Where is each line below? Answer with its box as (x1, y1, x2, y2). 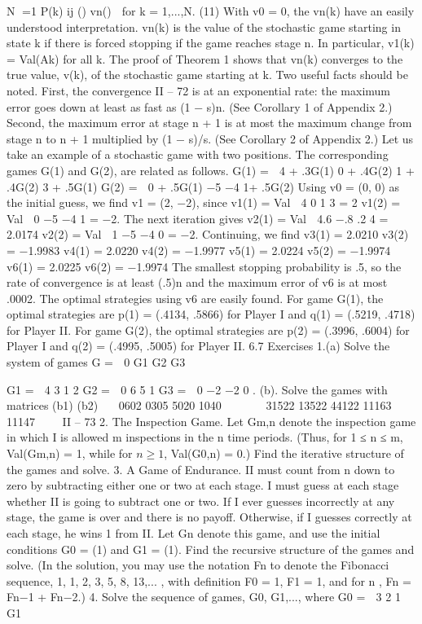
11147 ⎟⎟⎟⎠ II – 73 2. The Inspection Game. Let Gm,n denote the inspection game (7, 412, 416, 429)
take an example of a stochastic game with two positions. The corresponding (7, 146, 389, 163)
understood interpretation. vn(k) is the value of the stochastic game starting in (7, 18, 401, 35)
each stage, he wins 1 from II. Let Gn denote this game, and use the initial (7, 525, 380, 541)
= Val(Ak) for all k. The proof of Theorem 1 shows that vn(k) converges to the (7, 50, 403, 67)
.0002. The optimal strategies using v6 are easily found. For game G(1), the (7, 289, 384, 306)
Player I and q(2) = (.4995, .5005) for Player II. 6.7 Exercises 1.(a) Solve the (7, 337, 390, 354)
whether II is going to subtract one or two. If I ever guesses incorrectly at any (7, 492, 395, 509)
